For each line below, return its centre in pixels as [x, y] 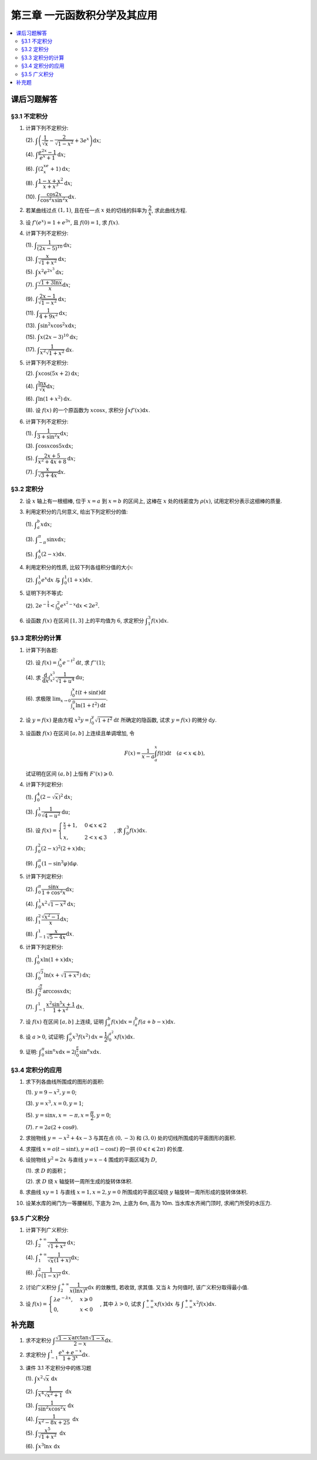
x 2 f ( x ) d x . [205, 1304]
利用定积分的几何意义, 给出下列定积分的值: [77, 512]
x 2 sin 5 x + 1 [61, 1004]
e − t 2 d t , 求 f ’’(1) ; [84, 661]
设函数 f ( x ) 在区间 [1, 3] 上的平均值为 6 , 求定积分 [85, 620]
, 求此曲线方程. [169, 210]
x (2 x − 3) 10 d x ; [59, 336]
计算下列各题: [42, 650]
